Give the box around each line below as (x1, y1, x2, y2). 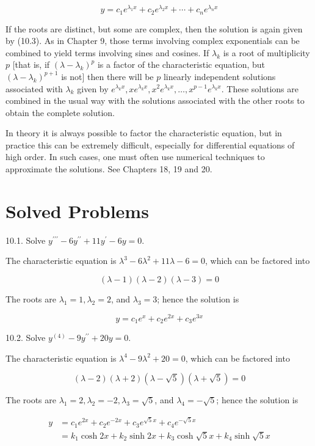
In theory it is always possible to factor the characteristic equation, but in (5, 126, 282, 139)
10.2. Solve (5, 331, 46, 344)
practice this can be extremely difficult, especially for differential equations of (5, 138, 295, 151)
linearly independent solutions (163, 70, 276, 82)
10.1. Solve (5, 233, 46, 246)
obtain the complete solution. (5, 106, 115, 119)
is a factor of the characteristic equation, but (97, 58, 266, 71)
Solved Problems (5, 198, 149, 223)
